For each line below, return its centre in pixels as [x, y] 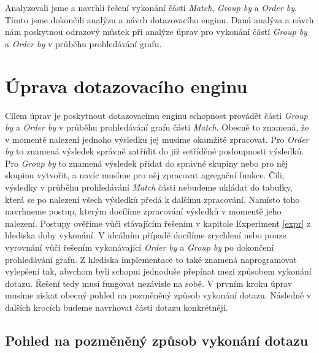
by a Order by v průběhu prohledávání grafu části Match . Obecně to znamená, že [157, 127]
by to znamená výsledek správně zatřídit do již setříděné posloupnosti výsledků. [155, 151]
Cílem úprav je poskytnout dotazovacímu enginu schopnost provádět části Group [156, 115]
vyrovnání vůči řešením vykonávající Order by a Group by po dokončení [140, 247]
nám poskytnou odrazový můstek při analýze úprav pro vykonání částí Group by [156, 32]
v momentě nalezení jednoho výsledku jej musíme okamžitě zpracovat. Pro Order [157, 139]
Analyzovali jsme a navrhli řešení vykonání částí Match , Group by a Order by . [151, 7]
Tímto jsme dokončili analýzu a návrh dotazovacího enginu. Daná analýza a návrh [159, 19]
